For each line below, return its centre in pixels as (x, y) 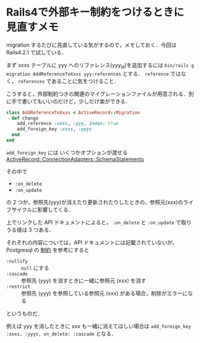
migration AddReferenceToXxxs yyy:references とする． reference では (93, 73)
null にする (35, 268)
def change (25, 118)
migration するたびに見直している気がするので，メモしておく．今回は (92, 45)
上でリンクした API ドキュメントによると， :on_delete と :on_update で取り (99, 222)
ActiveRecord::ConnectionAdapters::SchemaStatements (75, 159)
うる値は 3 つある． (30, 229)
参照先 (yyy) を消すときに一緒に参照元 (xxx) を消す (84, 280)
